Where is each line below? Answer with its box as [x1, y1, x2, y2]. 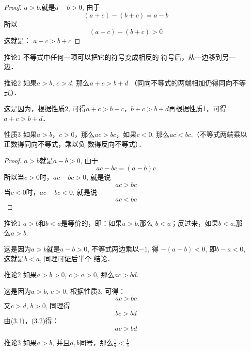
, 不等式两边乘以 [87, 244, 139, 254]
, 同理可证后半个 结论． [40, 253, 114, 263]
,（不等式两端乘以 [191, 129, 248, 139]
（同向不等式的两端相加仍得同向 [130, 77, 233, 87]
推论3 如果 [4, 337, 37, 347]
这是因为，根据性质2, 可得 [4, 103, 86, 114]
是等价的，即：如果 [61, 217, 122, 228]
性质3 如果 [4, 129, 37, 139]
